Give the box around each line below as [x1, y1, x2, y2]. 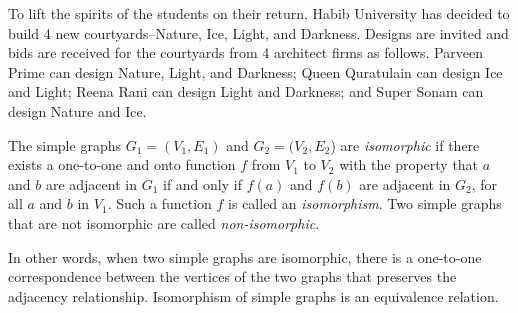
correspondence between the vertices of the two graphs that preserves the [8, 266, 457, 287]
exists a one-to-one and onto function [8, 154, 236, 175]
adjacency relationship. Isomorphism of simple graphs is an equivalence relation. [8, 285, 499, 306]
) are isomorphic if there [330, 134, 480, 155]
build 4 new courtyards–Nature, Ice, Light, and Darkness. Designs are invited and [8, 22, 509, 43]
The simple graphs [8, 134, 121, 155]
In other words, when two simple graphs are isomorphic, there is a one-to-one [8, 246, 482, 267]
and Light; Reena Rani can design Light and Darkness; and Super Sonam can [8, 81, 484, 102]
